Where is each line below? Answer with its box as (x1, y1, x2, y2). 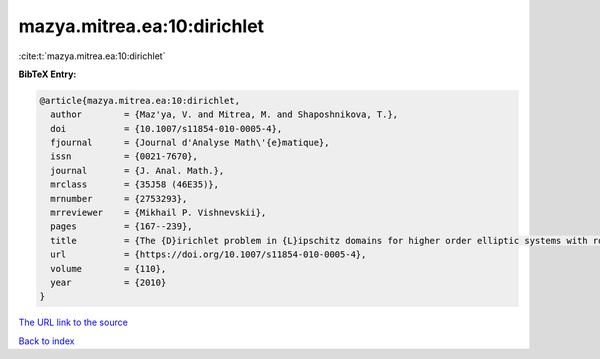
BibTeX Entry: (18, 68, 77, 80)
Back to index (18, 335, 75, 347)
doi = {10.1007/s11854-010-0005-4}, (50, 123, 283, 134)
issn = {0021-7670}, (50, 151, 199, 162)
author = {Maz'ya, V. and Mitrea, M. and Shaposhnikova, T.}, (50, 109, 399, 120)
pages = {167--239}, (50, 221, 194, 232)
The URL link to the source (18, 316, 129, 329)
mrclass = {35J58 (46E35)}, (50, 179, 220, 190)
